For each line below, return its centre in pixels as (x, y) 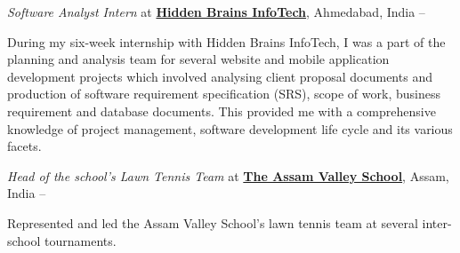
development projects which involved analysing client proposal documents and (220, 76)
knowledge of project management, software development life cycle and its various (230, 128)
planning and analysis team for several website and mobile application (198, 59)
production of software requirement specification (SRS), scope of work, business (224, 94)
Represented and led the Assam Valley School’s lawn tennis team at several (213, 222)
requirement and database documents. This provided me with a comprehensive (222, 111)
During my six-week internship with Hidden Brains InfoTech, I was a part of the (226, 41)
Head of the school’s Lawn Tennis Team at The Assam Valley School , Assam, (228, 175)
